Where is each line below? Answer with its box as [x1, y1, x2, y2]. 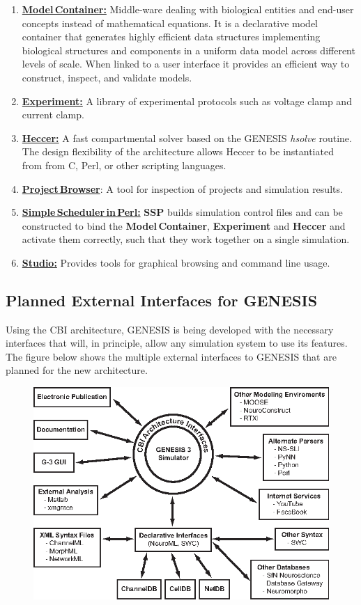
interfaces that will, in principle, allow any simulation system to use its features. [6, 336, 348, 350]
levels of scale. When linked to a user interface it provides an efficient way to [22, 56, 350, 71]
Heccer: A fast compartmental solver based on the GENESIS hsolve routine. [22, 130, 352, 145]
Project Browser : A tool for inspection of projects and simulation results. [22, 181, 343, 196]
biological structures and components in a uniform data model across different [22, 42, 355, 57]
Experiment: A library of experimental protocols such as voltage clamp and [22, 93, 352, 108]
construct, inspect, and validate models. [22, 70, 192, 84]
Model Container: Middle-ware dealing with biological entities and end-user [22, 2, 354, 16]
